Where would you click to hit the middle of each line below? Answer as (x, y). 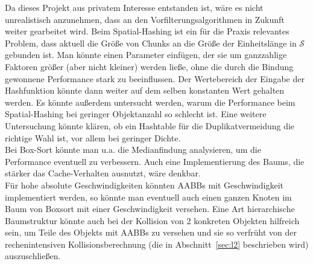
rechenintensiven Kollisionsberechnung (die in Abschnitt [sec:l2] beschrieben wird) (157, 244)
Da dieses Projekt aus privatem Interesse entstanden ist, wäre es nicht (134, 7)
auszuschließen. (33, 256)
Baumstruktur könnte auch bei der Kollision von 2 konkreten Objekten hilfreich (152, 220)
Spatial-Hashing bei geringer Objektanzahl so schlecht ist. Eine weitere (136, 114)
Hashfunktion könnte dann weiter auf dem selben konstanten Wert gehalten (145, 90)
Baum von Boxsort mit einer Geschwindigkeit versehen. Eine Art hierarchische (150, 209)
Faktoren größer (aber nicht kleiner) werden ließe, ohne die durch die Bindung (149, 66)
